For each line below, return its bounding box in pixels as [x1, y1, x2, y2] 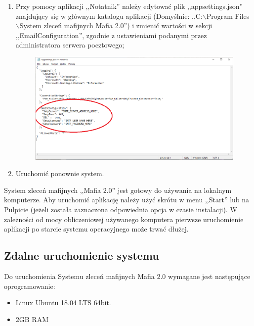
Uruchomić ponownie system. [15, 168, 104, 179]
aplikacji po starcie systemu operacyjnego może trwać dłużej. [4, 224, 189, 234]
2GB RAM [15, 314, 49, 324]
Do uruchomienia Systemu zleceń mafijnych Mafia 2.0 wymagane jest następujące [4, 271, 251, 281]
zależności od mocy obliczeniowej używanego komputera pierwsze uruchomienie [4, 214, 244, 224]
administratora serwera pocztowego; [15, 40, 125, 50]
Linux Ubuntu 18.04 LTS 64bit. [15, 297, 111, 308]
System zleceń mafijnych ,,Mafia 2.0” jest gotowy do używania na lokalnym [4, 185, 232, 195]
